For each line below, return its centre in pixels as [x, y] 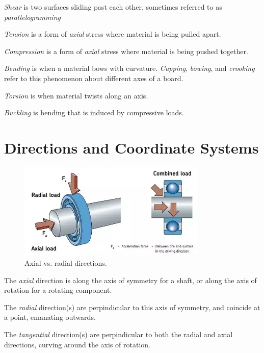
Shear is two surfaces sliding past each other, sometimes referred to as [113, 7]
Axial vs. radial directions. [66, 263]
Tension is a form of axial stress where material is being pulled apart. [113, 34]
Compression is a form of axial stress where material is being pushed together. [126, 51]
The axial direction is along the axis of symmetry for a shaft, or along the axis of [130, 280]
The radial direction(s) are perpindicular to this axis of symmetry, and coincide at [132, 307]
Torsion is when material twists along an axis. [76, 95]
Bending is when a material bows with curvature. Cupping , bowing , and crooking [129, 68]
